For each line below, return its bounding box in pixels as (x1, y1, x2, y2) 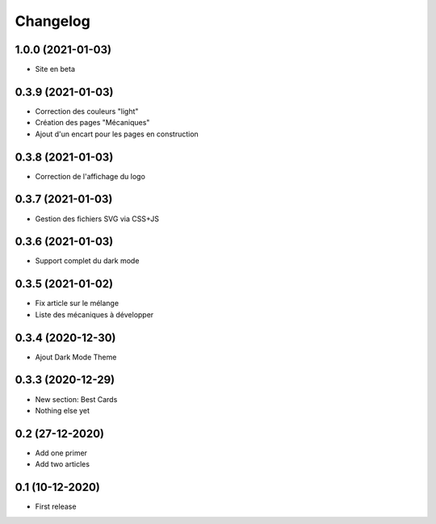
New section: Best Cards (35, 394, 118, 404)
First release (35, 501, 77, 512)
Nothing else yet (35, 405, 90, 415)
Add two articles (35, 459, 90, 469)
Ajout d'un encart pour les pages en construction (35, 129, 199, 139)
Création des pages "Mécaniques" (35, 118, 150, 128)
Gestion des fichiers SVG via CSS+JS (35, 214, 160, 224)
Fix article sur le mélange (35, 299, 119, 308)
